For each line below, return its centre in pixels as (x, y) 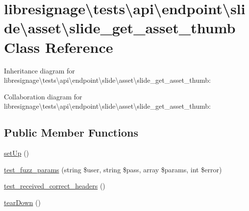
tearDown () (22, 202)
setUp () (17, 153)
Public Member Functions (71, 132)
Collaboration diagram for (43, 96)
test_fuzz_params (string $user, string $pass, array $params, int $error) (113, 169)
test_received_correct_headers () (55, 186)
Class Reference (59, 47)
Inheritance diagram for (39, 70)
